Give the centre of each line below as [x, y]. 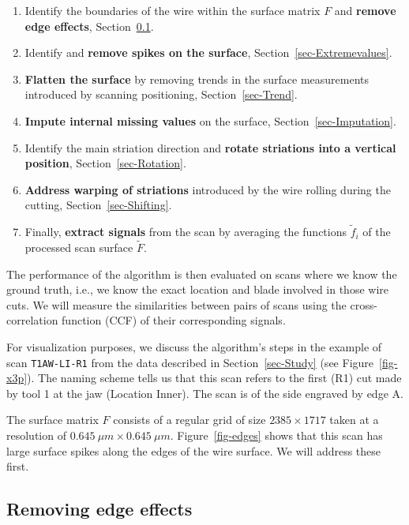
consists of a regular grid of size [189, 420]
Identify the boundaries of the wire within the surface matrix [173, 10]
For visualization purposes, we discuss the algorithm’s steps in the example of [194, 346]
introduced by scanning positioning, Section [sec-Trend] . [161, 94]
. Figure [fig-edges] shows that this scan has [276, 435]
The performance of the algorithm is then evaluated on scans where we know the [202, 274]
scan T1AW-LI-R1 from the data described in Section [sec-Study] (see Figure [190, 362]
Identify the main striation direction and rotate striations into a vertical [210, 147]
